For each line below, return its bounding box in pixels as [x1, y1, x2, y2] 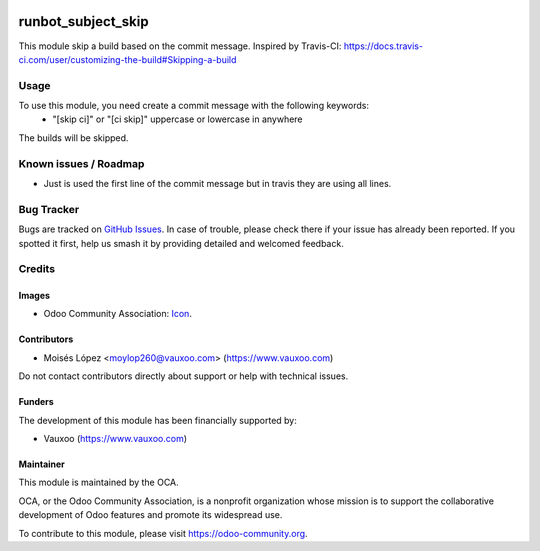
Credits [18, 262, 55, 276]
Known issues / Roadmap [18, 156, 145, 170]
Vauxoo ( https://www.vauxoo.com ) [43, 433, 188, 445]
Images [18, 290, 50, 302]
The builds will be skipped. [18, 131, 129, 144]
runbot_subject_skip [18, 13, 149, 30]
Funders [18, 396, 54, 408]
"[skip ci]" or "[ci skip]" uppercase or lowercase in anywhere [52, 113, 304, 125]
